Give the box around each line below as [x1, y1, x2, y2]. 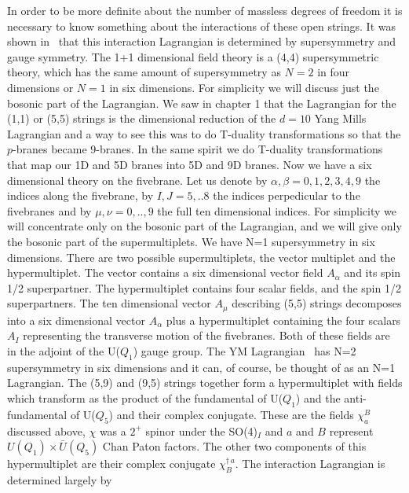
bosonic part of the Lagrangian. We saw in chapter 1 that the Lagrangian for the [7, 94, 396, 111]
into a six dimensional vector [7, 311, 145, 328]
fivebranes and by [7, 202, 92, 219]
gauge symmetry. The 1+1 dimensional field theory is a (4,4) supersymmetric [7, 48, 379, 64]
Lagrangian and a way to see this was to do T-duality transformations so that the [7, 125, 401, 142]
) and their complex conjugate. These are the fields [108, 406, 354, 422]
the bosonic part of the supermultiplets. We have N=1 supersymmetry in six [7, 233, 375, 249]
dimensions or [7, 79, 74, 95]
